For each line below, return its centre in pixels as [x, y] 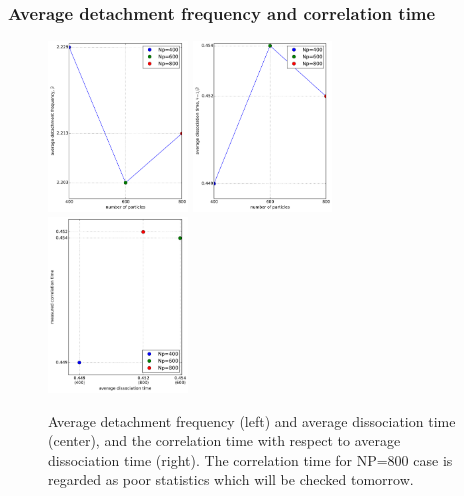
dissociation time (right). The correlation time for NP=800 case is [250, 459]
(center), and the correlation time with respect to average [224, 440]
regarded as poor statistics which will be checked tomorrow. [231, 479]
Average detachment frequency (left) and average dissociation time [252, 420]
